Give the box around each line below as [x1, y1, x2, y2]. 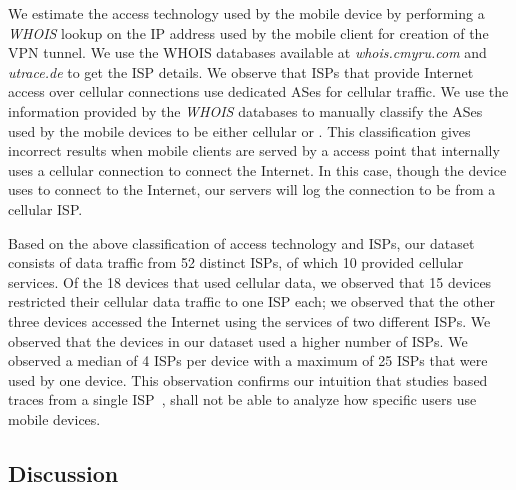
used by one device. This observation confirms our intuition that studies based [8, 369, 488, 390]
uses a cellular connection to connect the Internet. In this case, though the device [8, 159, 507, 180]
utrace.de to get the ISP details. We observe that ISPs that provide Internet [8, 61, 474, 82]
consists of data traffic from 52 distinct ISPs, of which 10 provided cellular [8, 252, 464, 273]
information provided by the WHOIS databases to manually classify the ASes [8, 100, 483, 121]
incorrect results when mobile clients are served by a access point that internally [8, 140, 500, 161]
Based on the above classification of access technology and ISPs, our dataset [8, 232, 475, 253]
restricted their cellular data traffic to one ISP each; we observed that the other [8, 291, 496, 312]
